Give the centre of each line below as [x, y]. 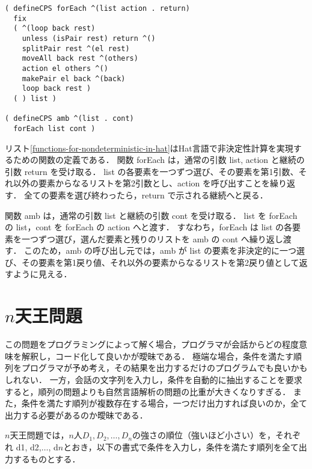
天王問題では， [39, 435]
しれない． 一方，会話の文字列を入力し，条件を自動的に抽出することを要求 [154, 379]
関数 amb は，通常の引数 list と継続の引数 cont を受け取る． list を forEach [151, 215]
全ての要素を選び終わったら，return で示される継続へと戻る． [146, 195]
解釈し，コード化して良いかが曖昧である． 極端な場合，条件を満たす [158, 356]
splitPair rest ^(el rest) [76, 48]
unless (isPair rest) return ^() [89, 38]
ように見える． [42, 274]
